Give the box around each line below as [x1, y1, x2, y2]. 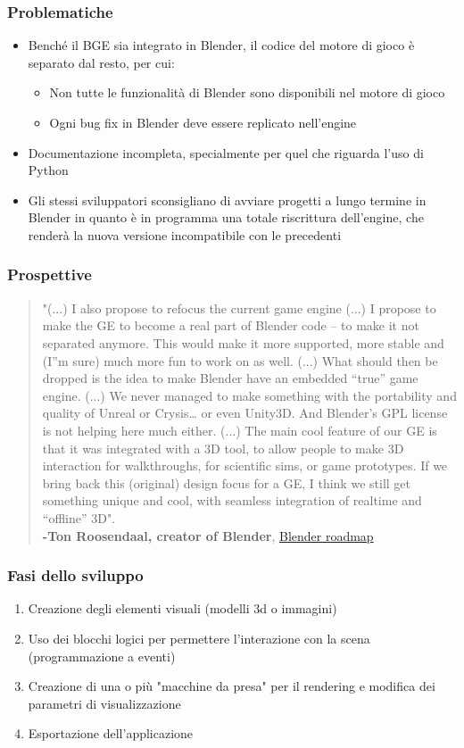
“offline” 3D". [42, 508, 116, 527]
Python [28, 161, 69, 179]
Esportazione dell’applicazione [28, 724, 194, 743]
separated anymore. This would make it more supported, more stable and [42, 333, 444, 352]
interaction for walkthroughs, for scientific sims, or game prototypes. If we [42, 456, 448, 475]
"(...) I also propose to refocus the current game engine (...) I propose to [42, 298, 436, 317]
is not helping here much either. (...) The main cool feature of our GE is [42, 420, 437, 439]
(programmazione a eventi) [28, 646, 176, 665]
